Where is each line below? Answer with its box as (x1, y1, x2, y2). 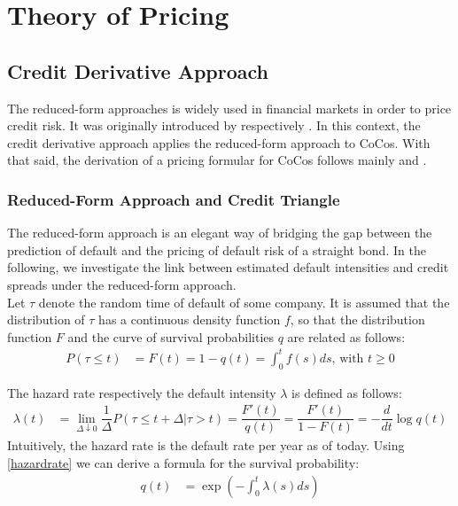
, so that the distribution (290, 310, 425, 329)
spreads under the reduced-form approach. (7, 275, 237, 293)
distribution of (7, 310, 85, 329)
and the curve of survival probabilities (67, 327, 275, 346)
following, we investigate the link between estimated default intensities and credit (7, 258, 449, 276)
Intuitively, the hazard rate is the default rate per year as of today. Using (7, 436, 405, 455)
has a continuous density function (98, 310, 281, 329)
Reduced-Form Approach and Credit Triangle (7, 188, 340, 210)
